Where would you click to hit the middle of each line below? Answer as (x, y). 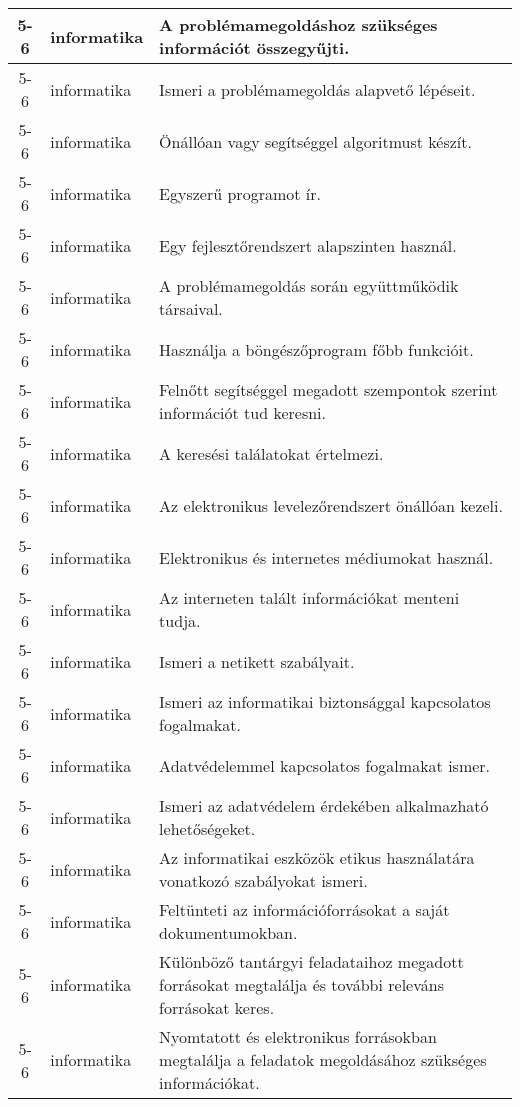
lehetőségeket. (207, 828)
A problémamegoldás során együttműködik (309, 285)
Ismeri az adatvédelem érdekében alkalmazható (324, 805)
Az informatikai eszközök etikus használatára (317, 857)
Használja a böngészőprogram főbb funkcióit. (316, 349)
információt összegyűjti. (254, 47)
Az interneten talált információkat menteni (309, 597)
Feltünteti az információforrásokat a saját (304, 909)
